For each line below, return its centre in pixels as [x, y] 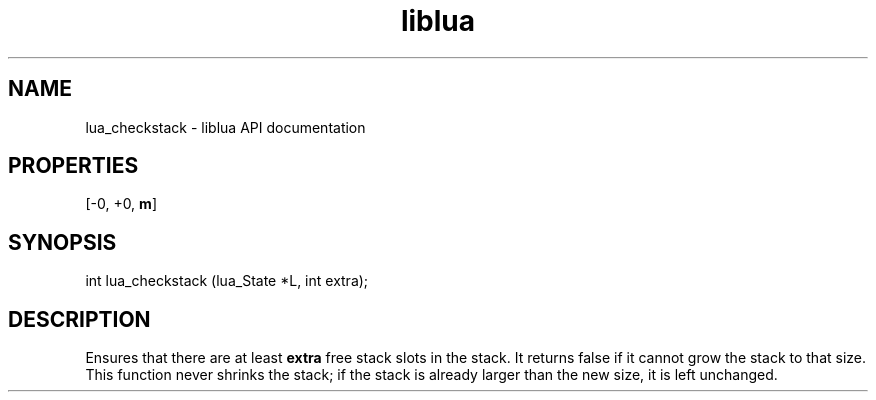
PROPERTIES [73, 166]
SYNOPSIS [62, 242]
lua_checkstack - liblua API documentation [225, 127]
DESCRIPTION [79, 319]
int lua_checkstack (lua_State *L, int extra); [227, 281]
